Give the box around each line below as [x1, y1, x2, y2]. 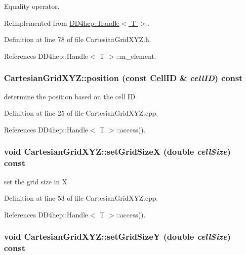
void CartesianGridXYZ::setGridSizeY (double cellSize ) [4, 230, 231, 243]
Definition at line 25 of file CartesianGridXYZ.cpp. [4, 108, 158, 118]
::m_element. [116, 50, 156, 61]
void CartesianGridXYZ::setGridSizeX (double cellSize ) [4, 145, 231, 158]
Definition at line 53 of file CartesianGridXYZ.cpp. [4, 193, 158, 203]
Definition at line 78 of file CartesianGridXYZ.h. [4, 34, 151, 44]
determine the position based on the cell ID [4, 91, 135, 101]
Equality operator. [4, 1, 60, 11]
